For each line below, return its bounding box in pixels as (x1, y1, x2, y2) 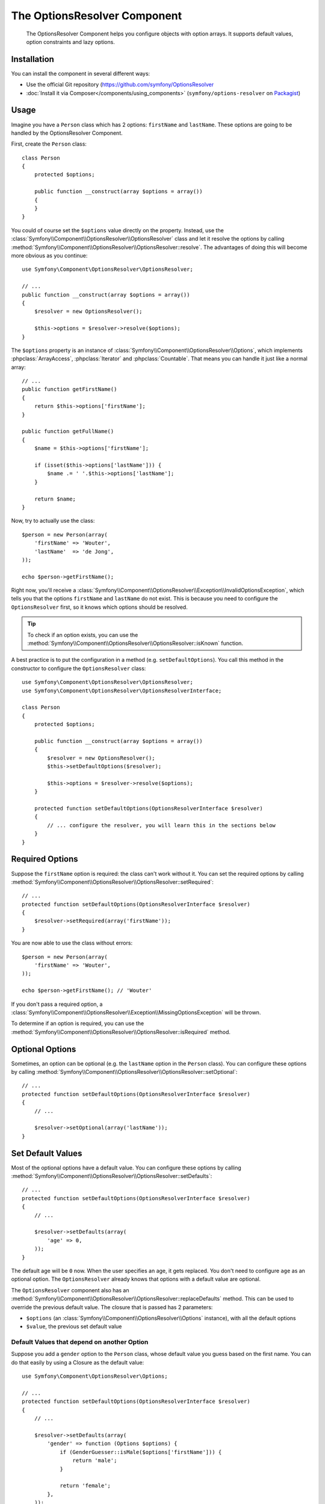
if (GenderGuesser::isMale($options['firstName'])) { (60, 1449, 222, 1455)
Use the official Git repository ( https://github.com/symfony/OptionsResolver (26, 81, 214, 88)
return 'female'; (60, 1482, 111, 1489)
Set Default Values (11, 1148, 82, 1158)
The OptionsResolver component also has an (11, 1286, 129, 1293)
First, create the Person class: (11, 140, 87, 147)
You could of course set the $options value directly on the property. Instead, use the (11, 226, 224, 234)
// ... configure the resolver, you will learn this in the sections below (47, 822, 276, 828)
